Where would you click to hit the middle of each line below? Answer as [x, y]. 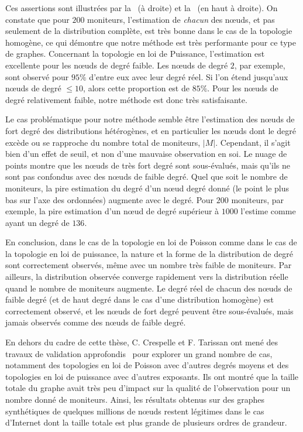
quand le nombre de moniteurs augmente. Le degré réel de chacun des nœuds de [149, 288]
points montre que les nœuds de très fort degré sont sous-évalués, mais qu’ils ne [148, 165]
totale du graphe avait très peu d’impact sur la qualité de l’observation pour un [148, 388]
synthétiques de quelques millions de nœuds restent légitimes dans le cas [135, 411]
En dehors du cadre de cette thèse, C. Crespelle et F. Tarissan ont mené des [142, 342]
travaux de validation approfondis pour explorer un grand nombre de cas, [139, 353]
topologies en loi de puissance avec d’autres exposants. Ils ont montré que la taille [152, 376]
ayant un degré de [37, 222]
